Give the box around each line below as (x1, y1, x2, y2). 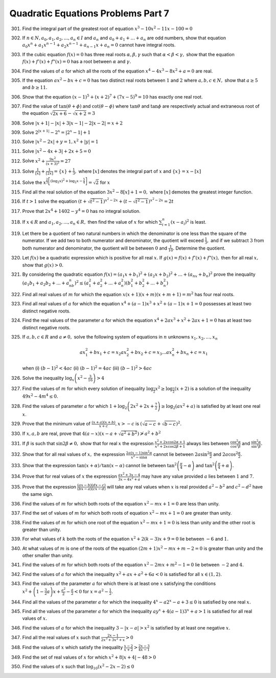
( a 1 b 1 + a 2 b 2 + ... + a (22, 280, 70, 287)
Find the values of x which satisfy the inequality (22, 644, 123, 650)
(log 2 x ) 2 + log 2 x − (50, 178, 83, 184)
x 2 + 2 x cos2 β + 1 (155, 443, 186, 449)
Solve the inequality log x (22, 375, 75, 382)
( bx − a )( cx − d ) (77, 487, 106, 492)
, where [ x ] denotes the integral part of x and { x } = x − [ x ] (75, 168, 201, 174)
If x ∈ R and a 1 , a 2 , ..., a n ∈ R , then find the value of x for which (22, 219, 158, 226)
